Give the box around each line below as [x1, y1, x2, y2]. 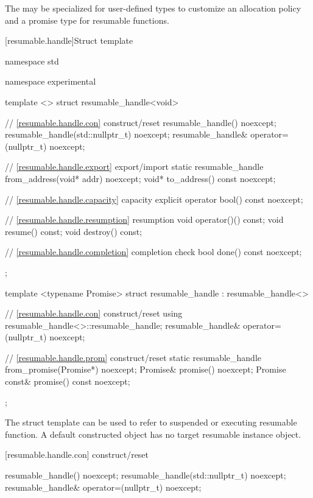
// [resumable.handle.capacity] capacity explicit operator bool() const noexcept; [5, 192, 303, 205]
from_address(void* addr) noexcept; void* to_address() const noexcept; [5, 172, 276, 184]
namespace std [5, 54, 59, 67]
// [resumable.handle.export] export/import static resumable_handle [5, 160, 264, 173]
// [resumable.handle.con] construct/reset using [5, 307, 183, 320]
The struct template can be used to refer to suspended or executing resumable [5, 416, 297, 429]
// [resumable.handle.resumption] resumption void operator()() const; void [5, 213, 284, 226]
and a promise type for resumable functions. [5, 13, 169, 26]
